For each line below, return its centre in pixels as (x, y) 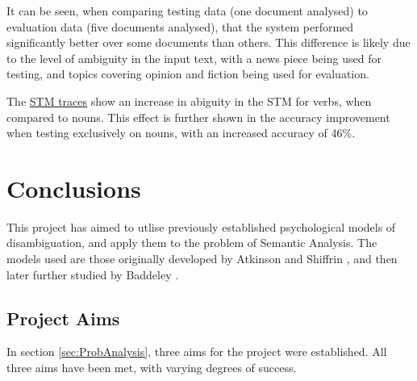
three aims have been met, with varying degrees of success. (152, 368)
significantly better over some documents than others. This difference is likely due (208, 42)
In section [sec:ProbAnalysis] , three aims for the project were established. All (197, 352)
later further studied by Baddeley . (93, 274)
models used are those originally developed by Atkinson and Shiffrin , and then (202, 259)
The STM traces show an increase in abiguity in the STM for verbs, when (189, 100)
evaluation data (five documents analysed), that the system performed (180, 26)
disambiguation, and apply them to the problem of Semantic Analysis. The (192, 243)
